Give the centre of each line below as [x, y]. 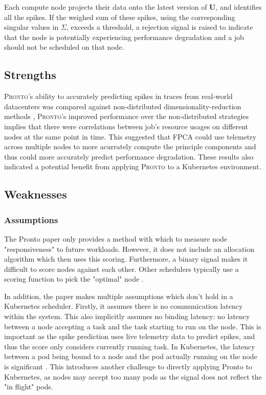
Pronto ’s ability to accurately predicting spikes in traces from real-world [118, 96]
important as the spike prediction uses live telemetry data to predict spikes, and [130, 336]
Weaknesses [36, 194]
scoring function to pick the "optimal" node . [74, 279]
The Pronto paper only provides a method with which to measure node [116, 238]
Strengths [30, 75]
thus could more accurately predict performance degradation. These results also [129, 156]
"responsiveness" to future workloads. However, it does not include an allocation [129, 249]
